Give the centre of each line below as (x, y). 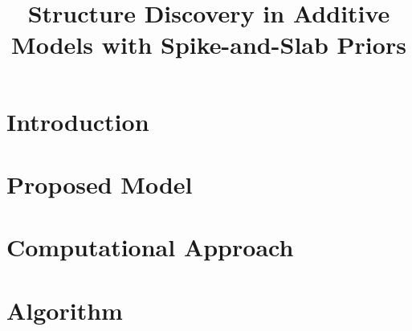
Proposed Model (100, 184)
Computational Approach (150, 247)
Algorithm (65, 310)
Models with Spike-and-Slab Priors (209, 45)
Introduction (78, 121)
